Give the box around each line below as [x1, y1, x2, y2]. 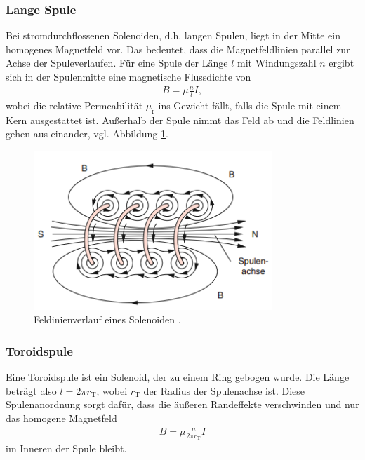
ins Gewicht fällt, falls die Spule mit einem [158, 97, 342, 112]
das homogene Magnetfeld [6, 410, 117, 425]
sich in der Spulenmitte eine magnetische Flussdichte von [6, 69, 251, 83]
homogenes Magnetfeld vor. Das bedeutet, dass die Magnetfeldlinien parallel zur [6, 41, 350, 56]
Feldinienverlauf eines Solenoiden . [34, 312, 181, 327]
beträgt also [6, 383, 57, 398]
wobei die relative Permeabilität [6, 97, 143, 112]
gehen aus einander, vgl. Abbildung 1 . [6, 126, 168, 141]
